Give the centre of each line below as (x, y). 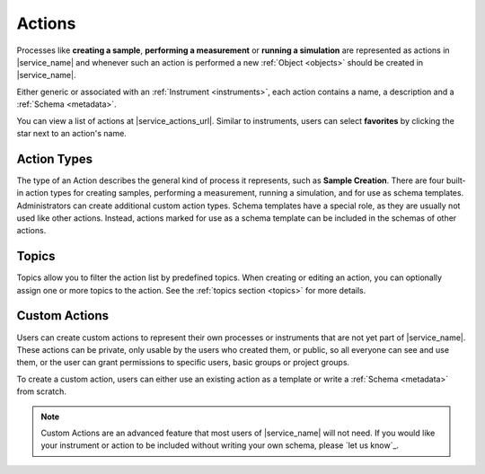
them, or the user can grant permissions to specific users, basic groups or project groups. (183, 363)
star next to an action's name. (72, 133)
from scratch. (42, 391)
